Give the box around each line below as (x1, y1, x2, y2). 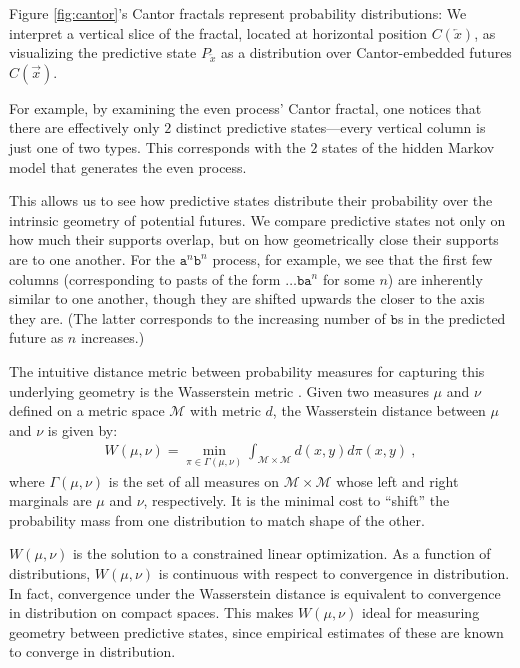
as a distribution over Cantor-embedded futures (220, 42, 512, 63)
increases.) (80, 327, 145, 348)
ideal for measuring (361, 602, 480, 623)
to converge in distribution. (9, 641, 176, 662)
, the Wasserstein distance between (272, 400, 486, 421)
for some (322, 268, 375, 289)
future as (9, 327, 64, 348)
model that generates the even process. (9, 156, 247, 177)
